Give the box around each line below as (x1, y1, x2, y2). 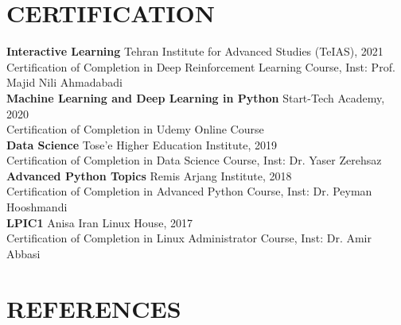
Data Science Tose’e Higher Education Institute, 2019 (6, 136, 277, 153)
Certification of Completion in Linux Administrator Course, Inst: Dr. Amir (6, 230, 372, 246)
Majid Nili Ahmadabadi (6, 74, 123, 91)
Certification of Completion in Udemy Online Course (6, 121, 264, 137)
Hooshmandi (6, 199, 68, 215)
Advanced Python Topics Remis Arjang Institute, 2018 (6, 167, 292, 184)
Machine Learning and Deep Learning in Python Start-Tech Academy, (6, 89, 385, 106)
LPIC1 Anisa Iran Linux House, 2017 (6, 214, 193, 230)
